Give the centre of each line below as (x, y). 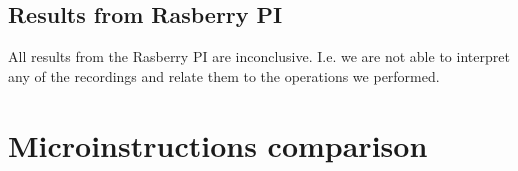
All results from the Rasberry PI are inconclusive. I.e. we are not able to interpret (259, 56)
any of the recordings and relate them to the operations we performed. (224, 75)
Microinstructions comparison (218, 144)
